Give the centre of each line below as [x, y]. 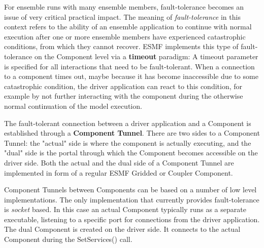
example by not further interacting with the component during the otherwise [124, 96]
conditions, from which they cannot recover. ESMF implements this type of [121, 46]
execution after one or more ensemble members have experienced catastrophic [125, 36]
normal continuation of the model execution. [73, 106]
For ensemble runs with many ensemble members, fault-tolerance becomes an [124, 7]
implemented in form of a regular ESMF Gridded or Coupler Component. [119, 172]
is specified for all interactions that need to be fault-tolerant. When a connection [129, 66]
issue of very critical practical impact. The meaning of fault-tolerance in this [122, 16]
